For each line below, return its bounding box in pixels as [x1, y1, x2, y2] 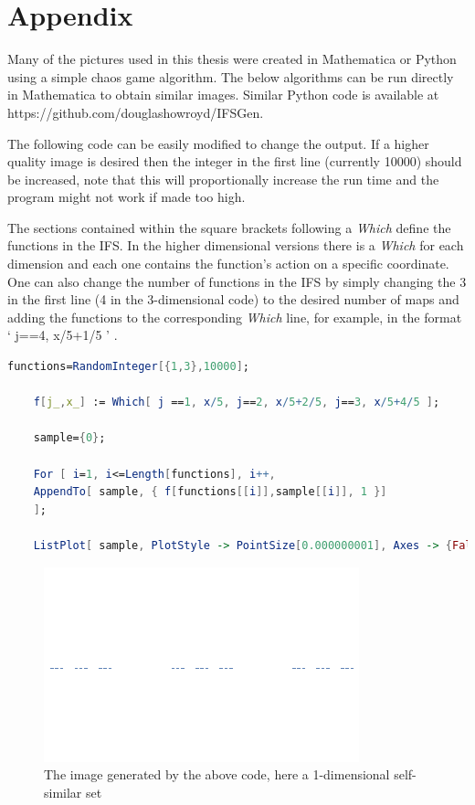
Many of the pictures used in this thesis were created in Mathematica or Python [7, 49, 457, 69]
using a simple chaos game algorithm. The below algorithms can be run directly [7, 67, 454, 86]
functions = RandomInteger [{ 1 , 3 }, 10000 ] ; [7, 360, 249, 374]
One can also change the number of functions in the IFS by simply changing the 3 [7, 271, 467, 291]
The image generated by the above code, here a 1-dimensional [44, 765, 390, 784]
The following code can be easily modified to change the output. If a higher [7, 133, 429, 153]
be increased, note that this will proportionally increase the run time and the [7, 169, 439, 188]
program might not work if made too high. [7, 187, 246, 207]
